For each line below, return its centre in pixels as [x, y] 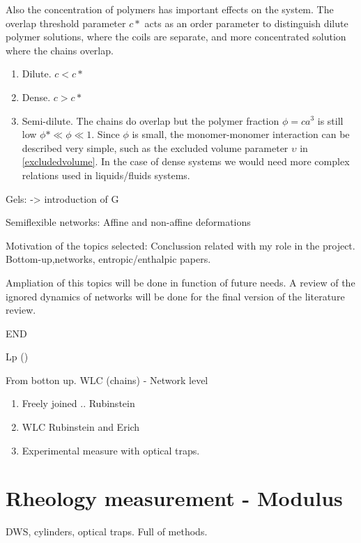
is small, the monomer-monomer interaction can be [241, 134]
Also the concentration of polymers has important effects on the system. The [170, 9]
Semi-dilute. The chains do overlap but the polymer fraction [151, 120]
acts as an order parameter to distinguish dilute [246, 23]
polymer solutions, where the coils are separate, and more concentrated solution [176, 37]
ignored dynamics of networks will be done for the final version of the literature [175, 296]
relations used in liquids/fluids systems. [106, 175]
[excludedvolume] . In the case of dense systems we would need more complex [186, 161]
